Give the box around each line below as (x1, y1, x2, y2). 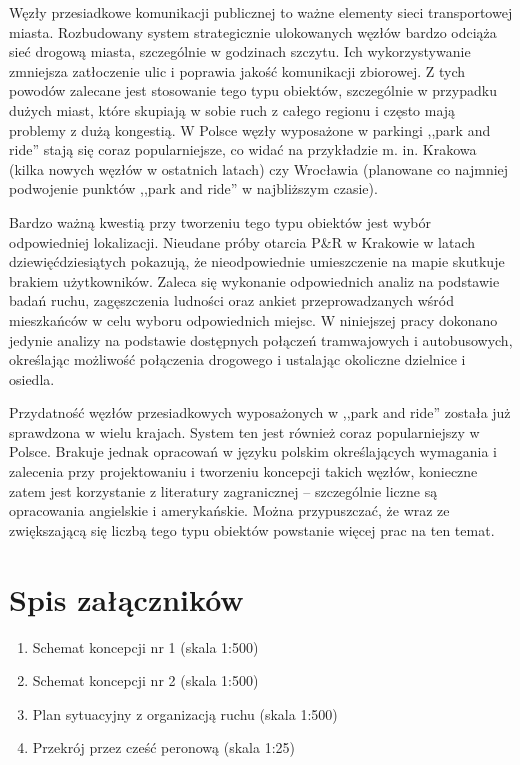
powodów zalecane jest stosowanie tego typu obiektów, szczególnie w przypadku (9, 80, 497, 101)
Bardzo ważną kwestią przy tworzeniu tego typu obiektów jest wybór (9, 211, 432, 232)
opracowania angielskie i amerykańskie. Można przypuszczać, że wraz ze (9, 500, 450, 521)
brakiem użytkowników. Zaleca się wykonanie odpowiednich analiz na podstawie (9, 270, 500, 291)
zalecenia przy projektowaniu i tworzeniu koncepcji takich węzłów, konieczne (9, 461, 478, 482)
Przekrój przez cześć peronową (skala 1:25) (32, 737, 295, 758)
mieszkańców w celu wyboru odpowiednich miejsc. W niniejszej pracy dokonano (9, 309, 498, 330)
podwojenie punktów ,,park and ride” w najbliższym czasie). (9, 178, 378, 199)
